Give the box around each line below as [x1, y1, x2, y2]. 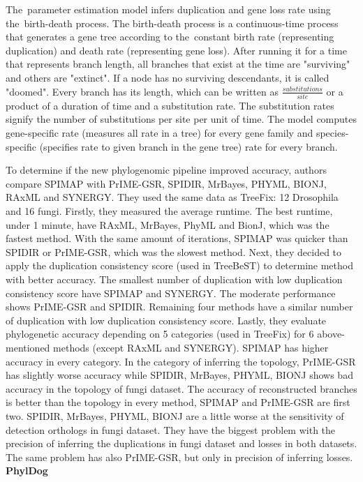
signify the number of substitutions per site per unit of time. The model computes [6, 112, 357, 126]
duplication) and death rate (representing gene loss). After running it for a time [6, 43, 347, 57]
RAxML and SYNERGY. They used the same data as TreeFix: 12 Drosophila [6, 190, 339, 204]
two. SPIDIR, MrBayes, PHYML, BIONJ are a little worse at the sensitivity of [6, 408, 344, 423]
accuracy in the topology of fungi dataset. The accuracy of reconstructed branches [6, 381, 357, 396]
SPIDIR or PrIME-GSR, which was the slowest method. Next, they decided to [6, 244, 342, 259]
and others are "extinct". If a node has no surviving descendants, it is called [6, 70, 329, 84]
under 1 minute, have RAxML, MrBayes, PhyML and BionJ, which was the [6, 217, 329, 232]
